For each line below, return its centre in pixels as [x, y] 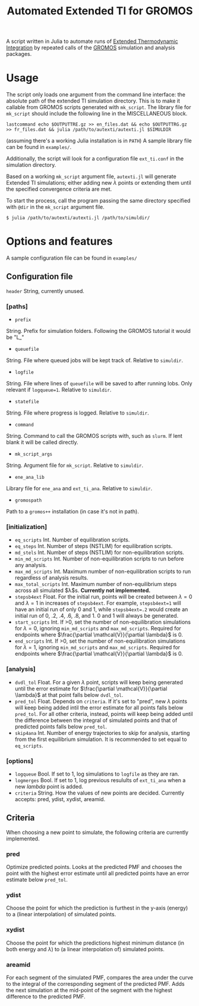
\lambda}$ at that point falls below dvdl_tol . [69, 694]
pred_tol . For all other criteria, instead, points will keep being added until [104, 714]
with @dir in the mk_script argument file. [56, 207]
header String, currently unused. [45, 291]
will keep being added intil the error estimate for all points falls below [99, 708]
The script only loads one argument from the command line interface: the [96, 95]
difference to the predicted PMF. [46, 996]
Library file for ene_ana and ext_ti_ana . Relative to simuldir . [79, 488]
